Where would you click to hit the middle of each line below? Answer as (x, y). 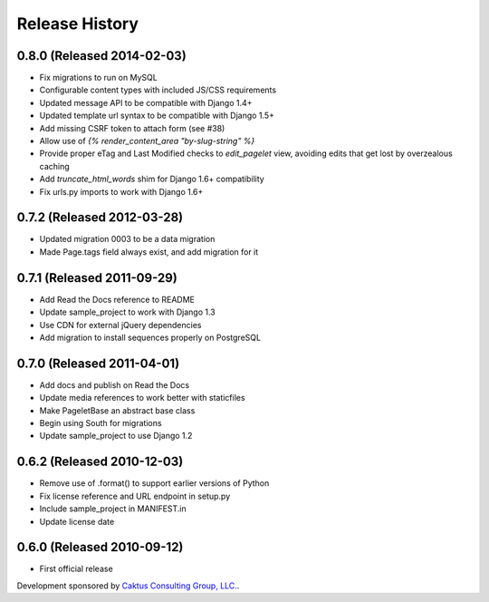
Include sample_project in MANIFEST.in (113, 509)
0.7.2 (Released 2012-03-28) (100, 218)
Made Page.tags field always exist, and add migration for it (149, 252)
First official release (76, 569)
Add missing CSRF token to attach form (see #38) (132, 128)
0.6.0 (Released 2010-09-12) (100, 547)
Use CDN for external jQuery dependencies (120, 325)
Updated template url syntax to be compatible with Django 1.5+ (157, 116)
